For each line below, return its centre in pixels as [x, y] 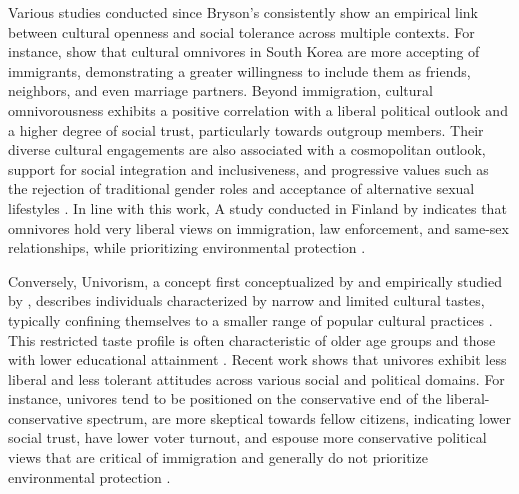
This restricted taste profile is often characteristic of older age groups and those [252, 339]
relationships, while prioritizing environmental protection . [187, 247]
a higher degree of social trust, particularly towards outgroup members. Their [246, 129]
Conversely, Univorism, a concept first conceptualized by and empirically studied [255, 280]
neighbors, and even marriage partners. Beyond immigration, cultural [220, 90]
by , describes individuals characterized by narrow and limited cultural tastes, [246, 300]
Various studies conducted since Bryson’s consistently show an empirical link [243, 12]
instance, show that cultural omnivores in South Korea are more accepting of [244, 51]
